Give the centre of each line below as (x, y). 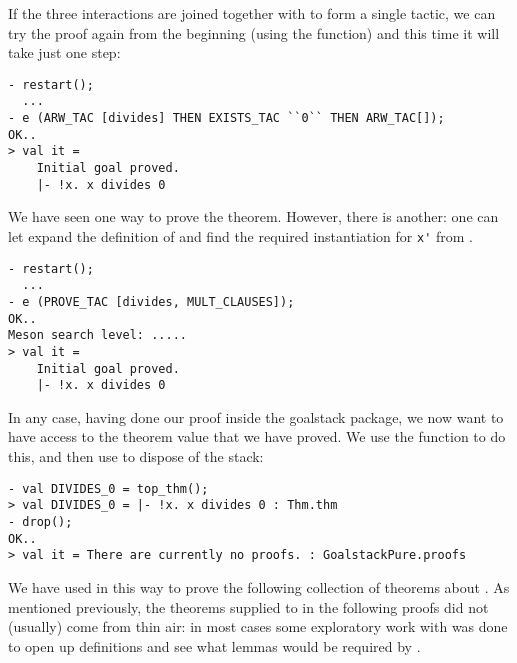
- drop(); (40, 521)
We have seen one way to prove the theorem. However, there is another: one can (253, 216)
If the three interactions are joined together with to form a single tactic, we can (252, 13)
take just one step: (64, 52)
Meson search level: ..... (97, 335)
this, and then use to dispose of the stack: (136, 456)
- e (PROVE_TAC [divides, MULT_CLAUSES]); (151, 301)
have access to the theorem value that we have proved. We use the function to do (257, 436)
